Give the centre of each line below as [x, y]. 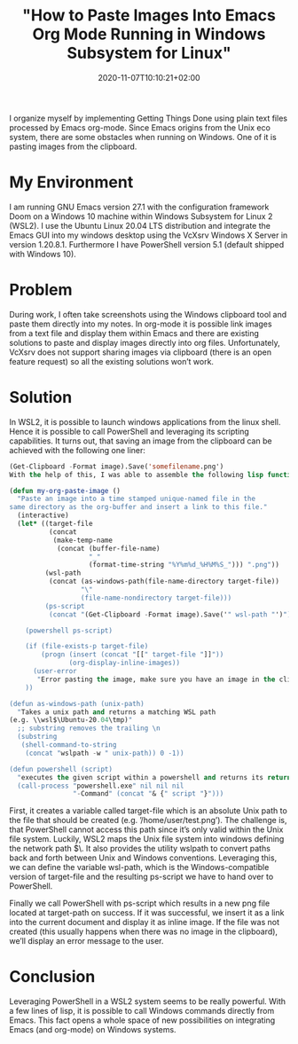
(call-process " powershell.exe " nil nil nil [101, 786]
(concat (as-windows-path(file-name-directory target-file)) [164, 582]
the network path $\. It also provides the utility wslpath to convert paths [140, 849]
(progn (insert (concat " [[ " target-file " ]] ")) [133, 655]
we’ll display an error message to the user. [86, 941]
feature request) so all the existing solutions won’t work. [112, 361]
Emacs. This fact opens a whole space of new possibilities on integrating [142, 1020]
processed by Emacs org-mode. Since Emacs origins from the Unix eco [140, 127]
